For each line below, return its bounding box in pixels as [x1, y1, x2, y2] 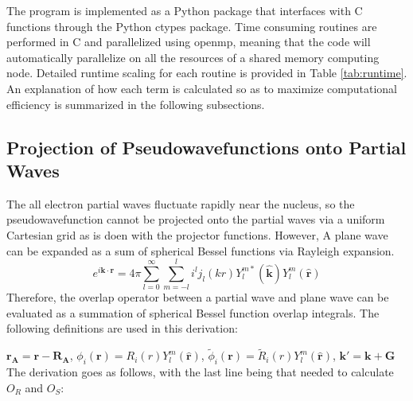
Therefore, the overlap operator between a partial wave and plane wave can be [6, 289, 389, 306]
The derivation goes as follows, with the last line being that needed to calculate [6, 364, 394, 380]
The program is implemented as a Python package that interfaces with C [6, 2, 363, 18]
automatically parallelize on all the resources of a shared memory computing [6, 49, 380, 65]
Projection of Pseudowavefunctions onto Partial [6, 134, 407, 159]
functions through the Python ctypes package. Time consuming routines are [6, 18, 377, 34]
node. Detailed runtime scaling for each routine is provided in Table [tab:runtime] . [6, 64, 407, 81]
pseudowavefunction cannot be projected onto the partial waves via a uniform [6, 211, 385, 228]
